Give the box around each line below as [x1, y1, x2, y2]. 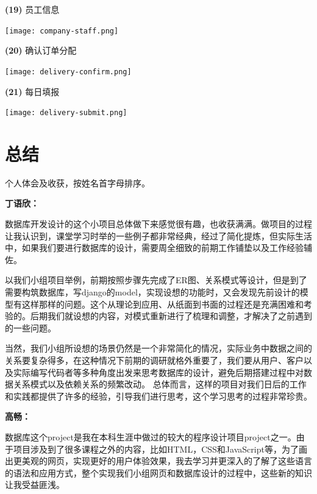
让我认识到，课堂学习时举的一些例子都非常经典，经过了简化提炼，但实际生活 [5, 229, 312, 242]
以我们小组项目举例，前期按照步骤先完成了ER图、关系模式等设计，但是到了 [5, 273, 307, 286]
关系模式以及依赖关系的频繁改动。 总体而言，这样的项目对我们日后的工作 [13, 378, 307, 390]
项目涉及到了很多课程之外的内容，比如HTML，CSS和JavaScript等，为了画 [13, 442, 307, 455]
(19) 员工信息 [5, 3, 60, 15]
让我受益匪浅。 [5, 478, 65, 491]
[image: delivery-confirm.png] [5, 67, 132, 76]
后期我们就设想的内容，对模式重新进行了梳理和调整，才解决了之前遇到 [30, 309, 312, 322]
